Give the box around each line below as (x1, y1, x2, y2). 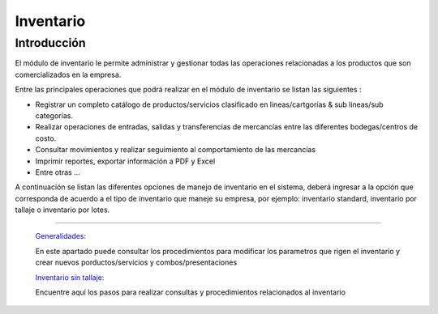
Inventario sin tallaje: (35, 272, 105, 282)
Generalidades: (35, 231, 87, 241)
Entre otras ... (35, 167, 80, 177)
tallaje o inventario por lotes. (15, 205, 110, 214)
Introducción (15, 36, 86, 50)
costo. (35, 134, 57, 143)
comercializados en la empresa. (15, 70, 122, 79)
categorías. (35, 110, 73, 121)
